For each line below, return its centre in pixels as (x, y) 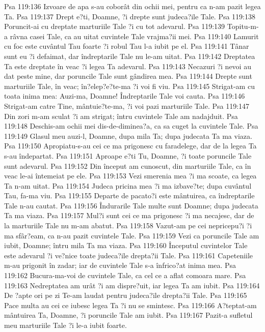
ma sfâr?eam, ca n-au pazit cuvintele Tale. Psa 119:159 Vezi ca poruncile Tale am (132, 235)
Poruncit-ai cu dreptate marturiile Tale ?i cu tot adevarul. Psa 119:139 (115, 26)
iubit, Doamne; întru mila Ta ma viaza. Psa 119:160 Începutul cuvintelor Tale (126, 245)
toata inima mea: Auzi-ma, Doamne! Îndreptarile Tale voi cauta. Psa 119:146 (125, 96)
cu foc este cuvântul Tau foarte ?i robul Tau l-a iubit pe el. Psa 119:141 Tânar (127, 46)
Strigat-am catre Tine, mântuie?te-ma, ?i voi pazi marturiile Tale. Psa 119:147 (127, 105)
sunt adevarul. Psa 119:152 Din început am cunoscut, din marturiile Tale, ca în (128, 165)
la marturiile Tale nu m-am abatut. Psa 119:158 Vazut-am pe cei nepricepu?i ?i (128, 225)
